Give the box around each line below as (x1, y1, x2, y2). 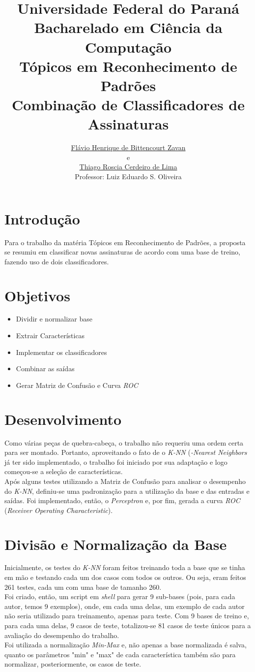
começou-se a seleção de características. (4, 466, 123, 477)
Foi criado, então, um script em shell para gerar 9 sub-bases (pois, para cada (4, 591, 235, 602)
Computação (85, 36, 172, 57)
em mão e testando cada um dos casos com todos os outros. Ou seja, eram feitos (4, 572, 246, 582)
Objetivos (4, 285, 70, 305)
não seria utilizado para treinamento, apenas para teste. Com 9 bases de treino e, (4, 610, 249, 621)
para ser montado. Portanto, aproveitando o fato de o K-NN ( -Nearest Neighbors (4, 447, 247, 457)
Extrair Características (16, 330, 85, 341)
